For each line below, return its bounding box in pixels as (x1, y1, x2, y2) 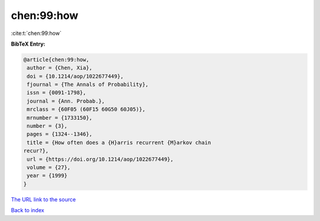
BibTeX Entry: (11, 40, 46, 47)
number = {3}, (27, 123, 68, 130)
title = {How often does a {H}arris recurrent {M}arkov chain (27, 139, 212, 146)
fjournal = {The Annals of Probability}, (27, 81, 149, 88)
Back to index (11, 207, 44, 214)
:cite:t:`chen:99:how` (11, 30, 62, 37)
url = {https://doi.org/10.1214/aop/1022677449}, (27, 156, 174, 162)
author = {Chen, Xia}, (27, 65, 93, 71)
